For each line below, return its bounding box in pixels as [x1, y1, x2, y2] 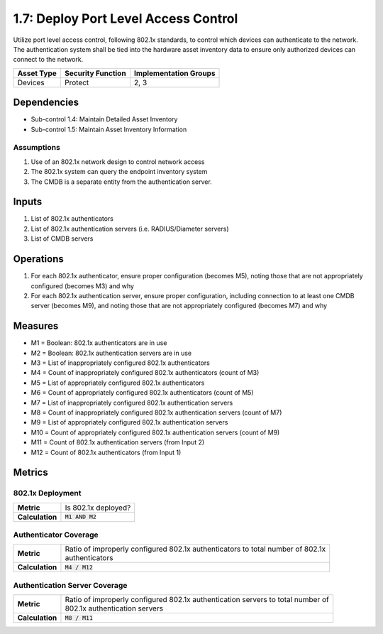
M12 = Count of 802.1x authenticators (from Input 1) [30, 448, 182, 457]
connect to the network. [13, 55, 84, 64]
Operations [13, 253, 64, 266]
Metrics [13, 466, 49, 479]
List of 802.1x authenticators [30, 214, 113, 223]
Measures [13, 320, 59, 332]
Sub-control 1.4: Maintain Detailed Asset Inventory [30, 115, 178, 124]
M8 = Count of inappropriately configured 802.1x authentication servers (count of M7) [30, 408, 282, 417]
